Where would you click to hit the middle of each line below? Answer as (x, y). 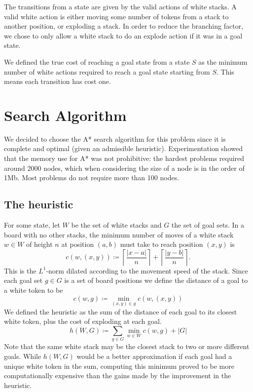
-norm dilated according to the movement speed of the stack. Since (147, 270)
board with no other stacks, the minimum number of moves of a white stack (119, 234)
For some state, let (32, 225)
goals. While (23, 356)
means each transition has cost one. (57, 81)
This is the (20, 270)
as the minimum (223, 61)
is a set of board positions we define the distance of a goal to (156, 280)
